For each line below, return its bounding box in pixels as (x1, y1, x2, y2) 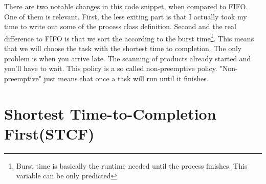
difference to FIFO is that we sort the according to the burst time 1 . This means (4, 31, 254, 43)
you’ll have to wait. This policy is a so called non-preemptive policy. (4, 63, 217, 74)
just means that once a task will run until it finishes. (43, 73, 209, 83)
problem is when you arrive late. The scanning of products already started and (4, 53, 251, 63)
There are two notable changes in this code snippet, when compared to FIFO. (4, 1, 248, 11)
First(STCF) (4, 123, 95, 144)
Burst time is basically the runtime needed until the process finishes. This (16, 160, 248, 171)
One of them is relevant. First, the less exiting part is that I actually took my (4, 11, 247, 21)
